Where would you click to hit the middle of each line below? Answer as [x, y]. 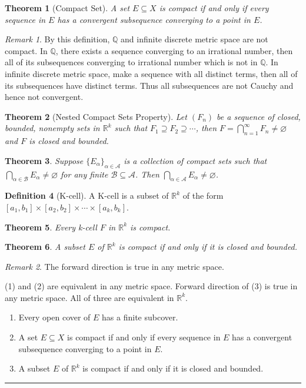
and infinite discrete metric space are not [194, 39]
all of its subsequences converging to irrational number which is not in [131, 62]
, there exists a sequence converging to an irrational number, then [174, 50]
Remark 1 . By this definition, [57, 39]
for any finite [84, 174]
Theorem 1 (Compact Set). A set [67, 8]
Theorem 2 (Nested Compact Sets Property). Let [96, 116]
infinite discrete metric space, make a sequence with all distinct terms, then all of [151, 73]
